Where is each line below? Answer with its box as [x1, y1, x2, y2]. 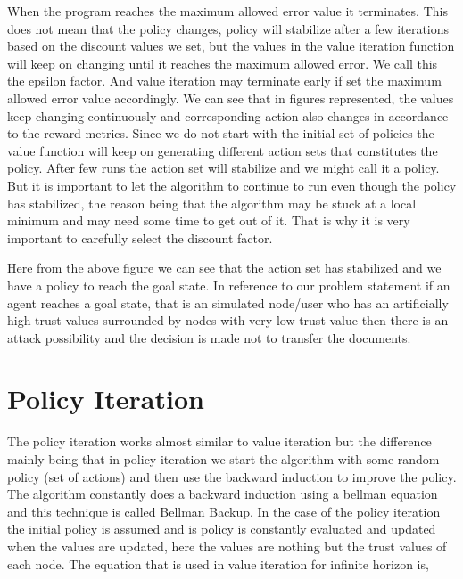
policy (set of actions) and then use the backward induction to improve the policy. [7, 467, 457, 485]
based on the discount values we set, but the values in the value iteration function [7, 37, 455, 55]
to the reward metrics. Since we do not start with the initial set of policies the [7, 124, 434, 143]
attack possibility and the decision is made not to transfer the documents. [7, 328, 411, 347]
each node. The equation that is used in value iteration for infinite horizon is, [7, 554, 429, 573]
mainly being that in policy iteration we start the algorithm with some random [7, 450, 440, 468]
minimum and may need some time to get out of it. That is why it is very [7, 211, 410, 230]
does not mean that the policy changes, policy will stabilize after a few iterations [7, 19, 450, 37]
